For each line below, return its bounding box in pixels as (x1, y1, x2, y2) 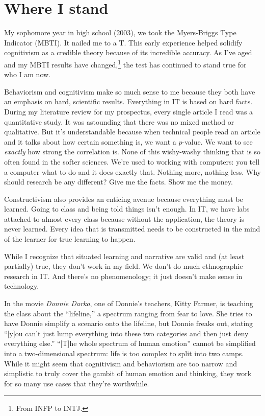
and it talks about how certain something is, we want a (4, 136, 176, 147)
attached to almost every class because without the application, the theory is (4, 213, 244, 224)
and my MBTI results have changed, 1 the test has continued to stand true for (4, 57, 247, 70)
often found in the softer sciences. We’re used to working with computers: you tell (4, 156, 260, 167)
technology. (4, 281, 39, 291)
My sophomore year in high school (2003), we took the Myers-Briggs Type (4, 27, 236, 38)
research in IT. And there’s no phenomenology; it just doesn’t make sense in (4, 270, 243, 281)
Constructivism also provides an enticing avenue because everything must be (4, 193, 243, 204)
